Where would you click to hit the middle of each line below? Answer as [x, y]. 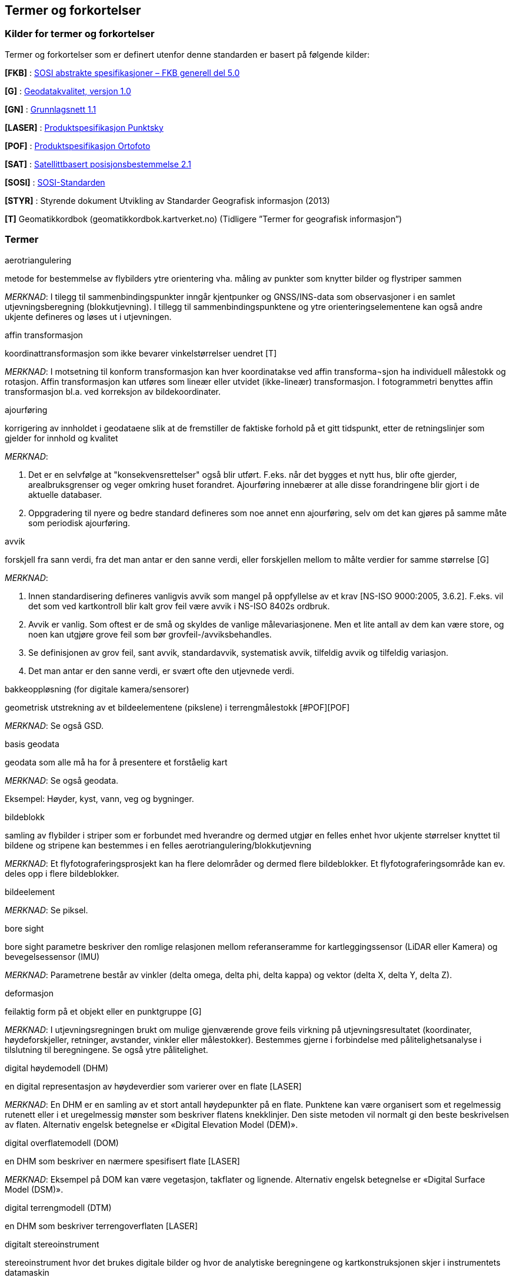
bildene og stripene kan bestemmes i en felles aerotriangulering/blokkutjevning [158, 845]
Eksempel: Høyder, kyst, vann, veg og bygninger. [99, 798]
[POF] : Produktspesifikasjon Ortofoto [78, 146]
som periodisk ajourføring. [79, 523]
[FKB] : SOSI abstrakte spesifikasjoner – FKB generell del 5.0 [122, 72]
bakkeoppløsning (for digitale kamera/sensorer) [97, 689]
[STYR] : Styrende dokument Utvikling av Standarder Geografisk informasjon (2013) [167, 200]
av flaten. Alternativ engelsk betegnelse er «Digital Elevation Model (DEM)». [151, 1124]
